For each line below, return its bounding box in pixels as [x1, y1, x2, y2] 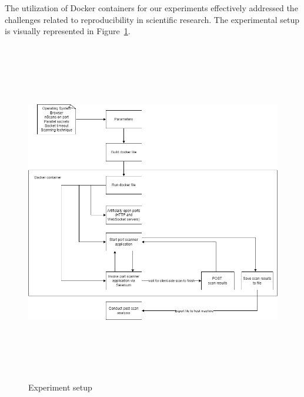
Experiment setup [28, 381, 92, 393]
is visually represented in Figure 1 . [5, 25, 131, 37]
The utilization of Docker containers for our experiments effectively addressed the [5, 2, 298, 14]
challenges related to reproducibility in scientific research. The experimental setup [5, 13, 300, 25]
